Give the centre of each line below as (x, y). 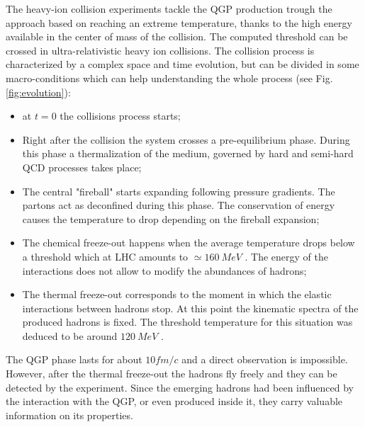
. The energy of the (286, 256)
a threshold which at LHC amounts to (105, 256)
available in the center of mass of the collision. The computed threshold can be (177, 36)
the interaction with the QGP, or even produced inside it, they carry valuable (174, 401)
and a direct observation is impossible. (265, 359)
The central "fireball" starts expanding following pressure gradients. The (179, 191)
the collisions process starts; (120, 116)
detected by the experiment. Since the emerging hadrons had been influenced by (180, 387)
